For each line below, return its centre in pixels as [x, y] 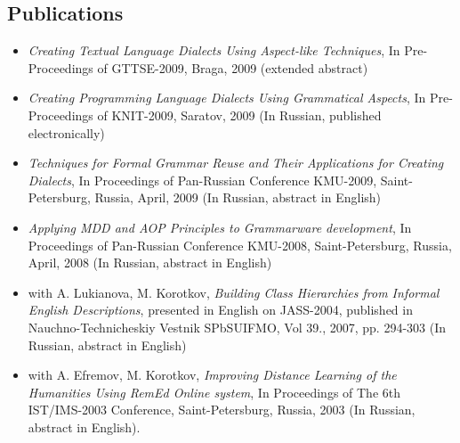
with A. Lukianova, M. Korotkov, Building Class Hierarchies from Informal [234, 292]
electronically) [66, 132]
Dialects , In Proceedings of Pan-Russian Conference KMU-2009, [202, 180]
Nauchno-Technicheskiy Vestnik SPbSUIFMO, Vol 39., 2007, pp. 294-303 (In [237, 327]
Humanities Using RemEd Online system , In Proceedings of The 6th [214, 392]
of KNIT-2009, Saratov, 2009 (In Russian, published [239, 115]
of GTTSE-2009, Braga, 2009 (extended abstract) [233, 67]
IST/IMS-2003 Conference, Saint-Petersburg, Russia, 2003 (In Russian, [222, 410]
